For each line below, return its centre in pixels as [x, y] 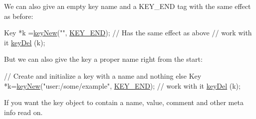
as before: [19, 16]
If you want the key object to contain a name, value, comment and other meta [124, 102]
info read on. [23, 112]
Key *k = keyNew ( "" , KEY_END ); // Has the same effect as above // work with [128, 33]
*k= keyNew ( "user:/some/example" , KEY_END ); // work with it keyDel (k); [122, 85]
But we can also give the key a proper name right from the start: [103, 59]
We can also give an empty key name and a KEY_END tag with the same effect [128, 6]
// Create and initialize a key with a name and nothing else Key [103, 75]
